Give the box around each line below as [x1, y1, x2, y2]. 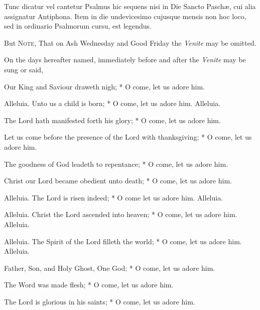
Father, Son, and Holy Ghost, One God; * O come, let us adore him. [4, 262, 215, 273]
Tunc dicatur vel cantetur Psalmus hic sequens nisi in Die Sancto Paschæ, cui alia [4, 1, 256, 11]
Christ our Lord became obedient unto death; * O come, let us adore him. [4, 175, 232, 186]
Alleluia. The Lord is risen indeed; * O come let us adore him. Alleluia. [4, 192, 223, 202]
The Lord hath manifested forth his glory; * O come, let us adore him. [4, 115, 221, 125]
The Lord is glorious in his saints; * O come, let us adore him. [4, 296, 195, 306]
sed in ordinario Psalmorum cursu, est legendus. [4, 21, 152, 31]
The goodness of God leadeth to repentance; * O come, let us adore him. [4, 158, 228, 169]
